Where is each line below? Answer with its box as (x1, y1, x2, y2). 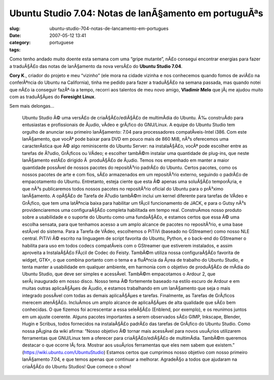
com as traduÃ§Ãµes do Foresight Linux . (9, 94, 96, 100)
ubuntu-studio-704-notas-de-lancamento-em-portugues (49, 25, 169, 31)
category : (9, 40, 31, 46)
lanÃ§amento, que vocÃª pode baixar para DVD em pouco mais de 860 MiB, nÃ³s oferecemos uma (22, 136, 229, 142)
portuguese (49, 40, 74, 46)
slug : (9, 25, 20, 31)
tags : (9, 46, 21, 53)
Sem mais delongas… (9, 103, 54, 109)
